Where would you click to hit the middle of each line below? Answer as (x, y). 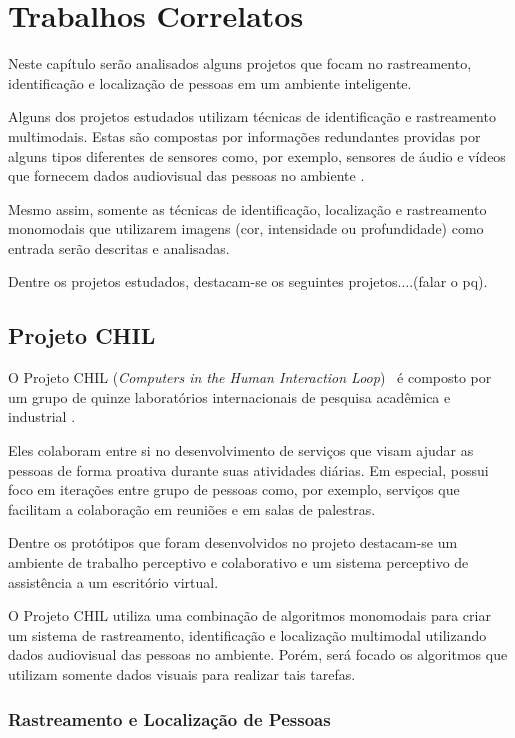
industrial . (42, 416)
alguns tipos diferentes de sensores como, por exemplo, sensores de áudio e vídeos (257, 155)
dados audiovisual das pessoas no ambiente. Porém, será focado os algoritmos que (258, 654)
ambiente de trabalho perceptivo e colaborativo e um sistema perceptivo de (238, 562)
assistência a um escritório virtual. (113, 581)
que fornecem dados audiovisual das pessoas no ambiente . (186, 175)
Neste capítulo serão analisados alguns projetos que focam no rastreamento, (240, 63)
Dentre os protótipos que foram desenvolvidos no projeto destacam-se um (233, 542)
